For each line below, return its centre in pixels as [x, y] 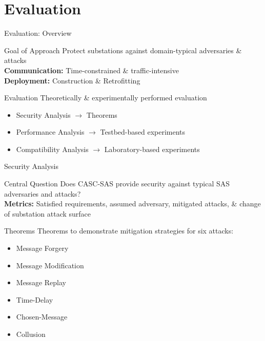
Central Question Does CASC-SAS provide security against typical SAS [117, 184]
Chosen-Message [42, 317]
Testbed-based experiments [143, 132]
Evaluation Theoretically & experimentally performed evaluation [106, 98]
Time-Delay [35, 299]
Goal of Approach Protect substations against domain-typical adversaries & [123, 50]
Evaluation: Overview [38, 33]
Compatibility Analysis [52, 149]
